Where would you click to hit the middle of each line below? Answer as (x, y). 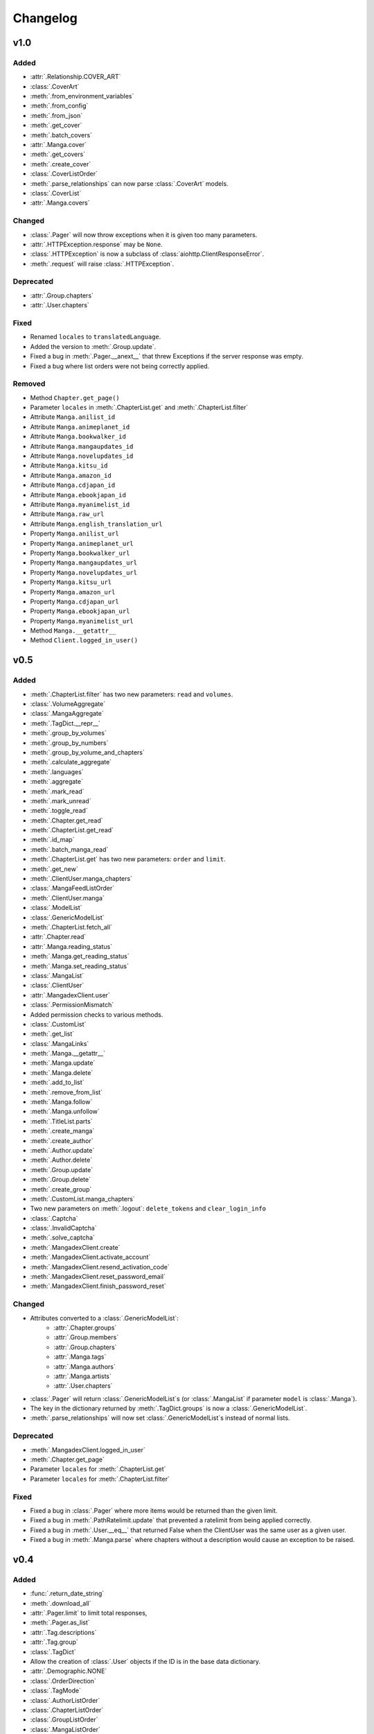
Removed (29, 384)
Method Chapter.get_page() (75, 397)
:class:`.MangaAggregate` (67, 714)
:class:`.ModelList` (56, 908)
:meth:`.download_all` (61, 1603)
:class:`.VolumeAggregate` (68, 704)
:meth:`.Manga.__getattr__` (68, 1054)
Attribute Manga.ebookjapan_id (78, 495)
